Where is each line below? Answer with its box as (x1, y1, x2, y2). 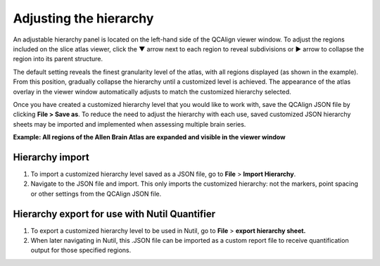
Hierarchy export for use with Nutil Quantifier (13, 208, 216, 220)
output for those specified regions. (30, 246, 132, 255)
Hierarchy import (13, 151, 89, 163)
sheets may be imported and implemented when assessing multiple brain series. (13, 120, 246, 128)
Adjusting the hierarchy (13, 11, 154, 26)
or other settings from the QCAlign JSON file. (30, 189, 162, 198)
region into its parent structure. (13, 55, 103, 63)
